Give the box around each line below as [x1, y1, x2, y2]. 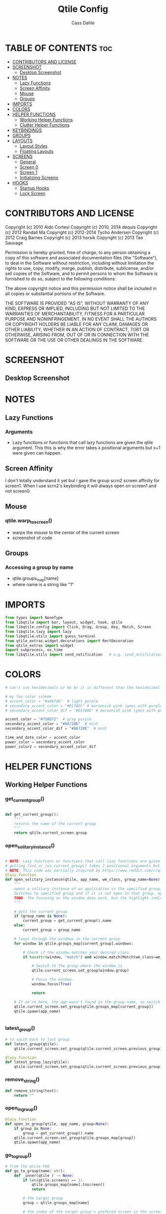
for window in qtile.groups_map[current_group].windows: [14, 941, 134, 946]
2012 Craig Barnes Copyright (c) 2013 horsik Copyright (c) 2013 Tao [5, 234, 143, 241]
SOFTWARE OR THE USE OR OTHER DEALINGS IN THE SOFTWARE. [5, 337, 144, 343]
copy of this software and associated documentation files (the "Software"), [5, 254, 158, 260]
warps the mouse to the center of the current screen [12, 529, 120, 535]
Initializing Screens [19, 174, 58, 180]
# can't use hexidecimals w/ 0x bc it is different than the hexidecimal [5, 685, 161, 690]
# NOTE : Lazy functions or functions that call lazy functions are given [5, 859, 161, 863]
